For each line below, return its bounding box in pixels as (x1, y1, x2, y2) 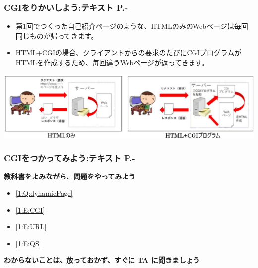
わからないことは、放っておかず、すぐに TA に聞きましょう (4, 255, 200, 265)
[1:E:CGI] (15, 204, 45, 215)
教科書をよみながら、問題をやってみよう (4, 171, 136, 181)
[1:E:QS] (15, 238, 41, 248)
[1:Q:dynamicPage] (15, 187, 73, 198)
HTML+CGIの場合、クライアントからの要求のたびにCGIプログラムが (15, 47, 242, 58)
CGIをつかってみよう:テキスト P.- (4, 152, 135, 164)
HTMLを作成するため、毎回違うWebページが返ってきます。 (15, 57, 209, 67)
